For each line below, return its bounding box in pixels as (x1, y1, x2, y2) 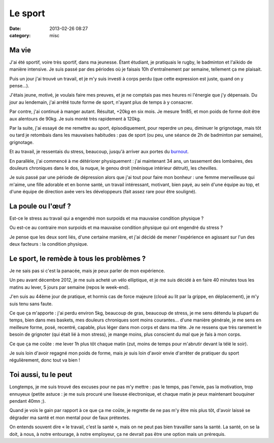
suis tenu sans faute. (9, 301, 53, 307)
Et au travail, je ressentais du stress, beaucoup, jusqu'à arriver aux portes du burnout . (9, 149, 189, 155)
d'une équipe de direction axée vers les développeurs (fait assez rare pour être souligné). (9, 189, 197, 195)
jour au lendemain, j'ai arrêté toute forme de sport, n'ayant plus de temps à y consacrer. (9, 99, 193, 105)
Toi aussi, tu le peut (9, 370, 73, 379)
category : (9, 32, 31, 38)
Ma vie (9, 46, 31, 54)
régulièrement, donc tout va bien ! (9, 357, 81, 363)
